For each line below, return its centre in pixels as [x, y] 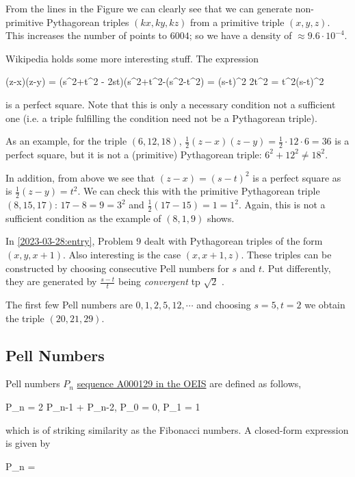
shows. [221, 218]
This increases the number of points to [87, 35]
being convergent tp [159, 281]
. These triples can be [286, 255]
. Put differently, [297, 268]
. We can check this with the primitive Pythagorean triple [199, 191]
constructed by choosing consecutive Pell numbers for [117, 268]
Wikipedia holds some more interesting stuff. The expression [132, 58]
